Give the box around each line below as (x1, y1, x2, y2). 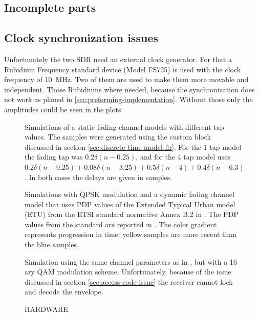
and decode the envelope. (25, 286, 103, 297)
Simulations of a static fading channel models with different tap (25, 121, 224, 132)
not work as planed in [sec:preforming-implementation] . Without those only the (4, 94, 253, 105)
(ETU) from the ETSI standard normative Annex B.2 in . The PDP (25, 209, 239, 220)
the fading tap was (25, 151, 83, 162)
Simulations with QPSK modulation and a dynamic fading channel (25, 189, 234, 200)
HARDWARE (25, 304, 68, 314)
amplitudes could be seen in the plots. (4, 104, 123, 114)
